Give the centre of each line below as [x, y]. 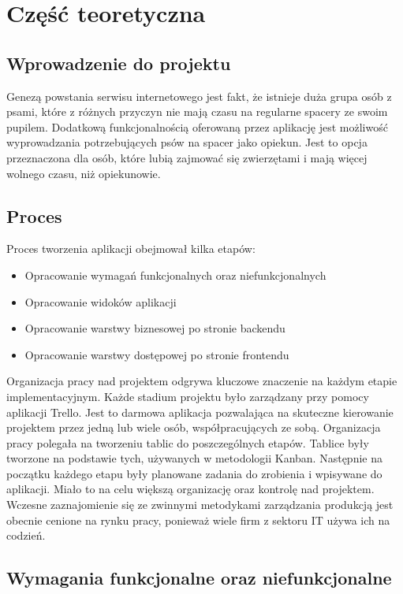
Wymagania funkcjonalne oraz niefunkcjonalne [199, 578]
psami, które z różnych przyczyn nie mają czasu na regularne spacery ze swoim [197, 111]
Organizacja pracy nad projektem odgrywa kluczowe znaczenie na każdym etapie [202, 381]
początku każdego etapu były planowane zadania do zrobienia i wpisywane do [194, 473]
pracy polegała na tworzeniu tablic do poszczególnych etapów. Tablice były [188, 442]
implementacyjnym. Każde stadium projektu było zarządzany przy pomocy [188, 396]
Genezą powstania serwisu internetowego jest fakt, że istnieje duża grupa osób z [199, 96]
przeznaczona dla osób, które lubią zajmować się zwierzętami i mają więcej [187, 157]
